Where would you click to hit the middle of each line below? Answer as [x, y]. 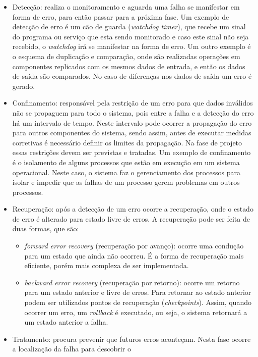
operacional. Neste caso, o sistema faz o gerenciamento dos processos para [126, 172]
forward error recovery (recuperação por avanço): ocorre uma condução [134, 246]
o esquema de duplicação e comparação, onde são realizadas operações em [126, 56]
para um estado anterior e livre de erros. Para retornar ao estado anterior [138, 292]
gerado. [24, 86]
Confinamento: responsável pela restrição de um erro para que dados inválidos [133, 103]
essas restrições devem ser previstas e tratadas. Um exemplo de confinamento [132, 152]
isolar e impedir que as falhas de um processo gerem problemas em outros [126, 182]
